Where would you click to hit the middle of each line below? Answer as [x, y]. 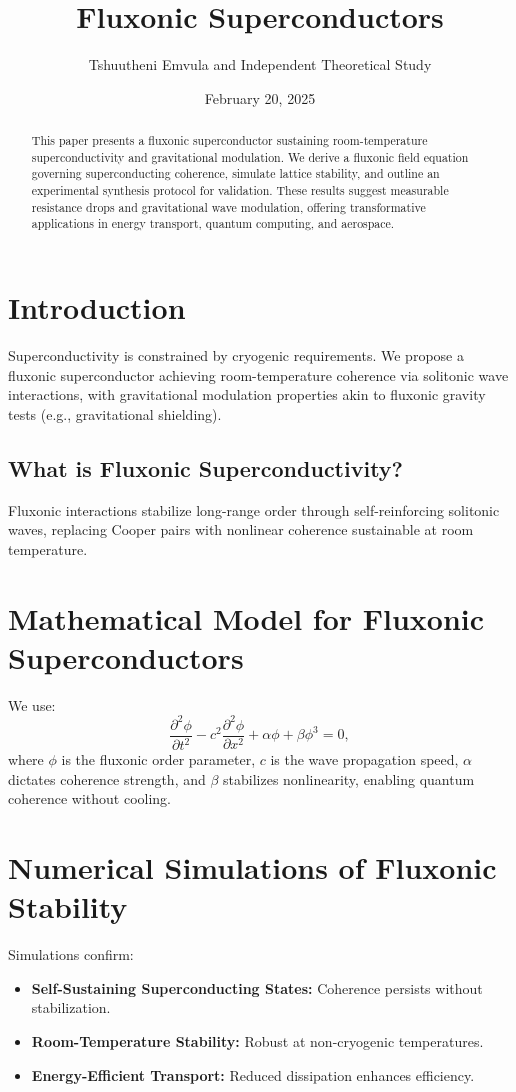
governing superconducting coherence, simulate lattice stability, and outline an [235, 173]
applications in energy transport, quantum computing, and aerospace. [213, 223]
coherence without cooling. [89, 798]
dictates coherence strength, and [107, 778]
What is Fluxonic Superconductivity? [206, 467]
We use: [32, 704]
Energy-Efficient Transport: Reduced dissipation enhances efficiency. [253, 1074]
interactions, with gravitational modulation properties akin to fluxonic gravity [247, 394]
